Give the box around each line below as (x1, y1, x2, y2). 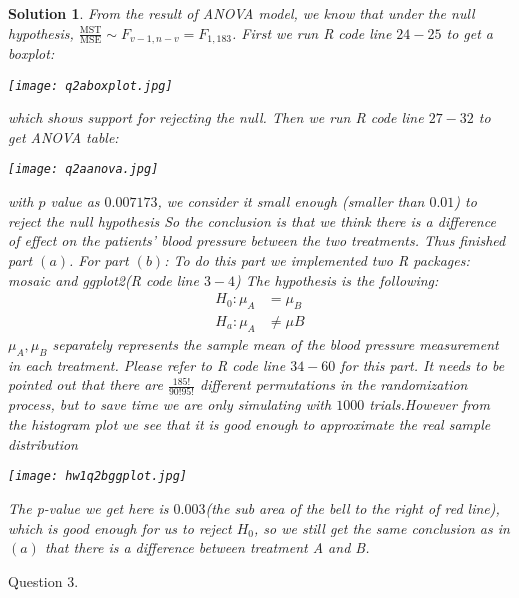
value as (50, 191, 100, 212)
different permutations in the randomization (200, 374, 468, 395)
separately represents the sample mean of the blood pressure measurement (52, 333, 499, 354)
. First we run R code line (232, 22, 392, 43)
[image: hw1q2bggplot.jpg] (8, 469, 187, 484)
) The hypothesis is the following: (235, 269, 439, 290)
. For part (69, 249, 129, 270)
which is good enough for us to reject (8, 517, 232, 538)
